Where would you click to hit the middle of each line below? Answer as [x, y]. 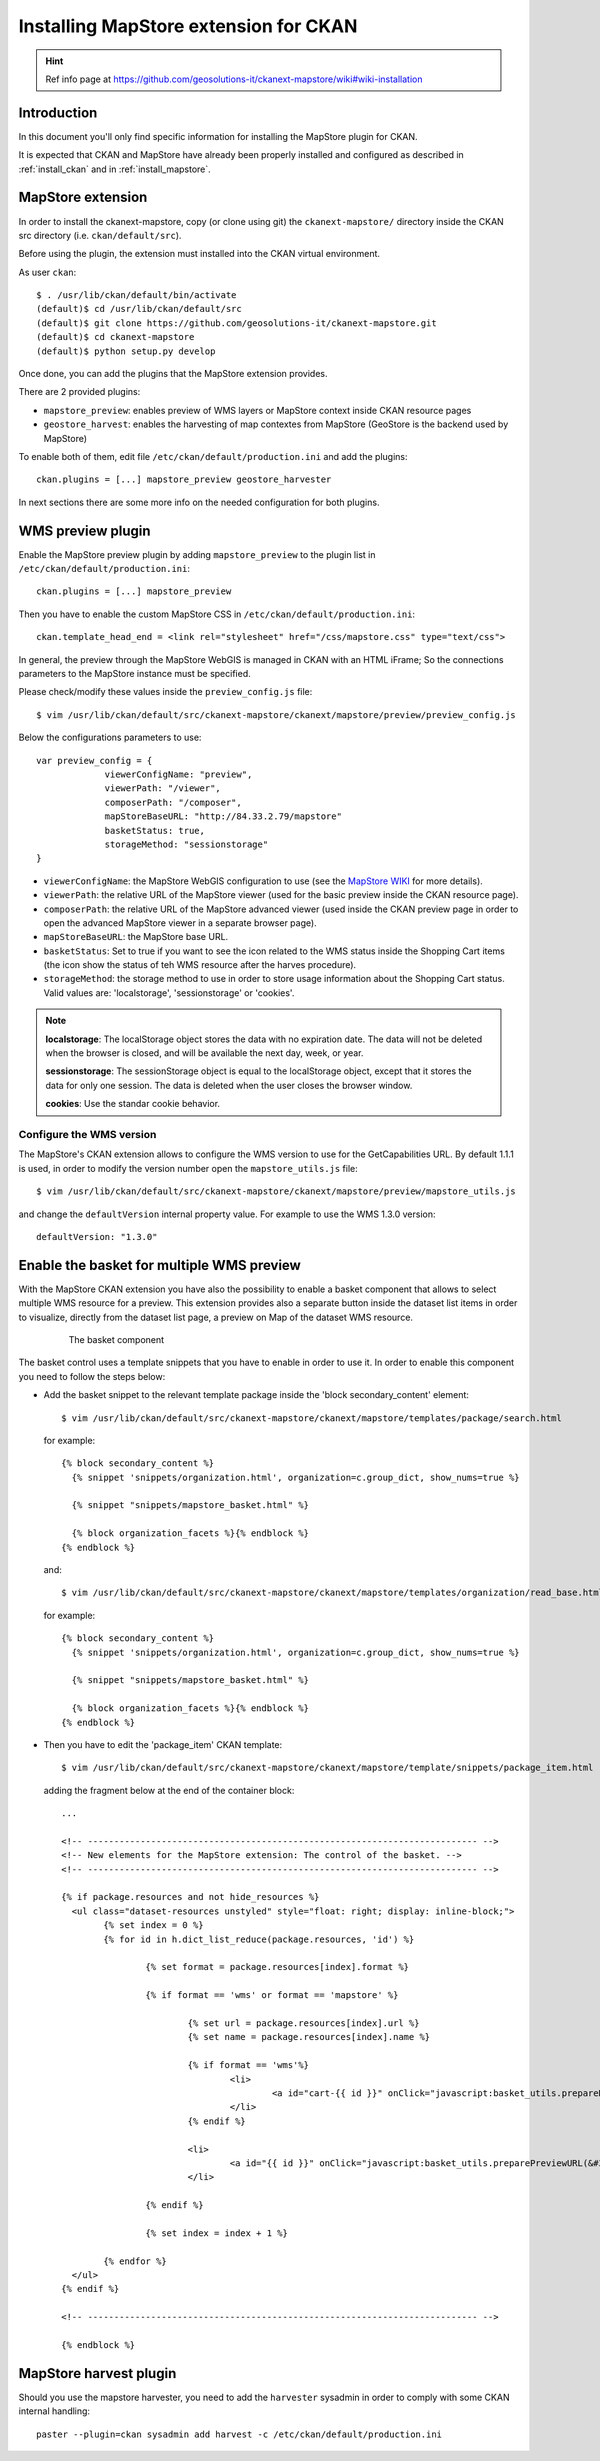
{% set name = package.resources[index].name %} [309, 2037]
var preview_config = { [94, 760]
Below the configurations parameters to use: [110, 737]
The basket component [116, 1339]
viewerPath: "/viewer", [163, 788]
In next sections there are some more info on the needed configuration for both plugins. [199, 502]
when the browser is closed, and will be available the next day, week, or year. [204, 1053]
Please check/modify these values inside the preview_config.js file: [165, 692]
